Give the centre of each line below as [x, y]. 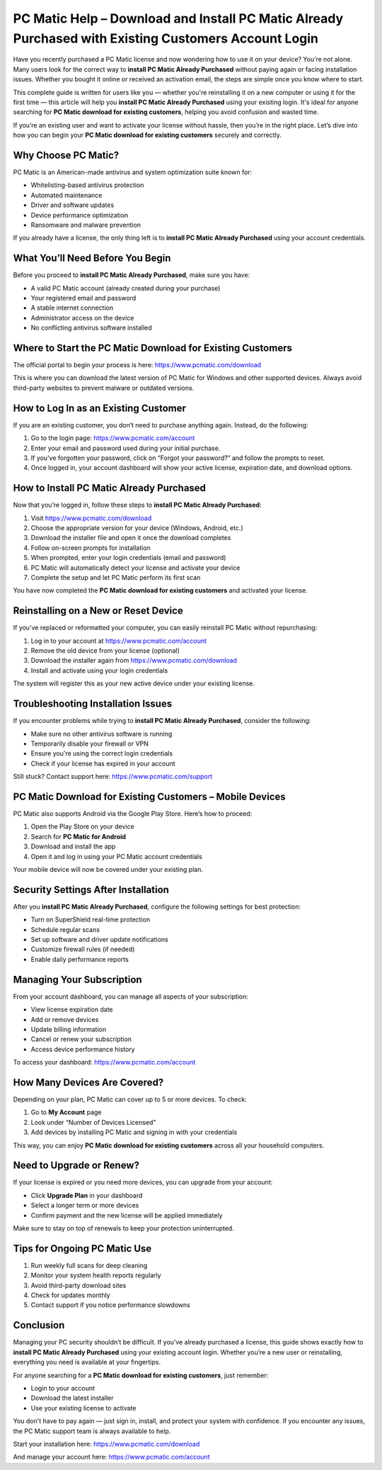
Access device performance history [83, 1049]
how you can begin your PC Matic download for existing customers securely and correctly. [147, 135]
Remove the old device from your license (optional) [105, 651]
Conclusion [39, 1325]
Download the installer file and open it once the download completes [131, 538]
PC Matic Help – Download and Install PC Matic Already [178, 18]
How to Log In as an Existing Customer [100, 408]
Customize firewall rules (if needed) [83, 949]
